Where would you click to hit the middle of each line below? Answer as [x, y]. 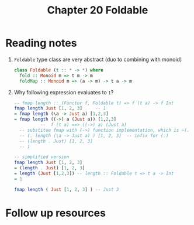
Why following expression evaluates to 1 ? [64, 92]
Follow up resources [56, 213]
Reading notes [41, 43]
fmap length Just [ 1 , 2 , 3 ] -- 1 [60, 108]
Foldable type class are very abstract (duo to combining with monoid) [98, 59]
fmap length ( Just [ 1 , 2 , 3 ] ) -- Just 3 [66, 189]
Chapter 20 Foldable [98, 10]
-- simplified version [41, 157]
